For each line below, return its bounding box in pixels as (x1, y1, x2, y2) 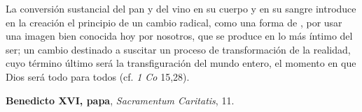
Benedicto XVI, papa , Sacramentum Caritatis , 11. (6, 93, 235, 107)
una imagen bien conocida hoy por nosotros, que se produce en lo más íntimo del (6, 29, 353, 43)
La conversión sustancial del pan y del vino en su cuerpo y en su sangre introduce (6, 1, 356, 15)
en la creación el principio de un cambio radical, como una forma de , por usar (6, 15, 342, 29)
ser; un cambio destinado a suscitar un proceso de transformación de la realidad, (6, 42, 351, 56)
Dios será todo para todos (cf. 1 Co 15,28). (6, 69, 190, 83)
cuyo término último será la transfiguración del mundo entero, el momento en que (6, 56, 356, 70)
